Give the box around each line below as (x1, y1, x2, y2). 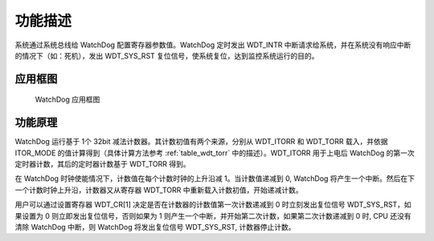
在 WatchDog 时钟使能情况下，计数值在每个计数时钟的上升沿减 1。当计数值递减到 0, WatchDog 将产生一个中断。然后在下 (14, 174, 416, 183)
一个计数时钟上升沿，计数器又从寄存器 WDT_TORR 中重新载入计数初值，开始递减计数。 (14, 185, 303, 195)
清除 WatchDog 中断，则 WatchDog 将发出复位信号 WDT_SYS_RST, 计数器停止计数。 (14, 222, 297, 231)
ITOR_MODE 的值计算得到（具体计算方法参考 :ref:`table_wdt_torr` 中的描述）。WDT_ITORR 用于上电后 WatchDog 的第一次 (14, 148, 415, 158)
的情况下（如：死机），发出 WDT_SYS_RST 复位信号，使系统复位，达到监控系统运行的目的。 (14, 50, 319, 60)
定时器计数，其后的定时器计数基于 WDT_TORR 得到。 (14, 159, 190, 169)
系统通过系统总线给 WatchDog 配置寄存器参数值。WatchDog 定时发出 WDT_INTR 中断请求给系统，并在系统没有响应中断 (14, 40, 411, 50)
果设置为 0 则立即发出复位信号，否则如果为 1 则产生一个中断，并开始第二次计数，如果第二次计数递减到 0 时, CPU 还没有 (14, 211, 411, 220)
